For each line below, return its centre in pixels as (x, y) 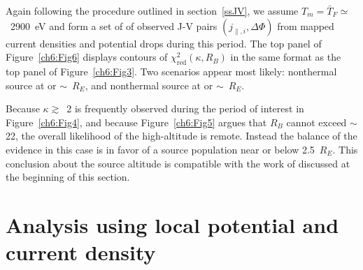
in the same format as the (286, 57)
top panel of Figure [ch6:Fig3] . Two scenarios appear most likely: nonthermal (171, 71)
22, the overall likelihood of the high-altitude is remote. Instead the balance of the (181, 136)
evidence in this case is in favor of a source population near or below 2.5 (160, 149)
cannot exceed (316, 122)
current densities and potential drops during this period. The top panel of (164, 43)
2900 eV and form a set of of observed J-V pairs (114, 25)
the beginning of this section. (68, 177)
